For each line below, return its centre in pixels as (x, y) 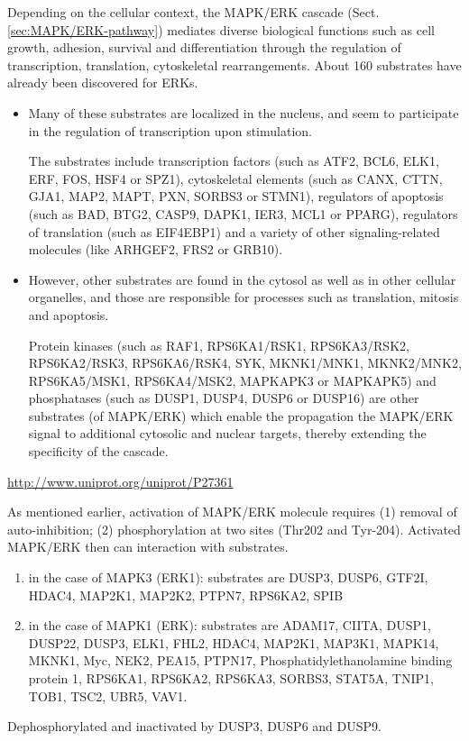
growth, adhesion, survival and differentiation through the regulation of (204, 47)
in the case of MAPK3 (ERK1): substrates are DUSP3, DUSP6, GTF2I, (228, 577)
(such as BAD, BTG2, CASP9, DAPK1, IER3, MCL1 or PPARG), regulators (243, 213)
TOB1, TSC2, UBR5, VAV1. (108, 695)
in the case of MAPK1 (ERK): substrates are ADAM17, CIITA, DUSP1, (230, 625)
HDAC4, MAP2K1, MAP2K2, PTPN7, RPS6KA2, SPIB (186, 595)
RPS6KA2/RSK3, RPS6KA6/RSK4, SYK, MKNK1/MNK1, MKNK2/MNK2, (245, 363)
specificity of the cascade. (98, 451)
